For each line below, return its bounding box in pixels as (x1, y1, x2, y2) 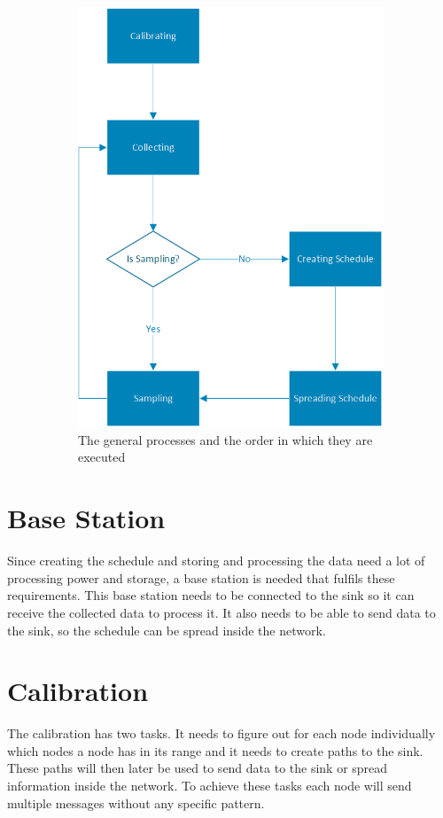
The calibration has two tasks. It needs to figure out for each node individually (7, 724, 436, 743)
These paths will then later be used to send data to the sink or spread (7, 759, 388, 777)
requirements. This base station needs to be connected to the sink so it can (7, 586, 415, 604)
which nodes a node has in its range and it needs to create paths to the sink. (7, 741, 424, 760)
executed (78, 448, 126, 466)
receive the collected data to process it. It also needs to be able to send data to (7, 603, 436, 621)
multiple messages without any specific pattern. (7, 793, 265, 812)
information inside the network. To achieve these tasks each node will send (7, 776, 412, 795)
